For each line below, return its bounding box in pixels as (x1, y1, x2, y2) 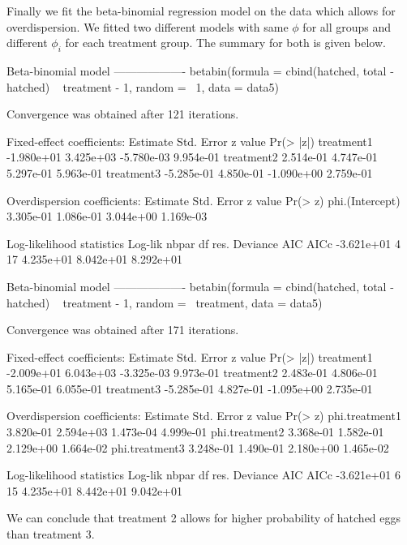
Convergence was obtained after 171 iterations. (6, 321, 239, 338)
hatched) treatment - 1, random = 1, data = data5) (6, 78, 280, 95)
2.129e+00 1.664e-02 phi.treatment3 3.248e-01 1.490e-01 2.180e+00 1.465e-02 (6, 439, 389, 456)
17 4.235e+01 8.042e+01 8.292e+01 (6, 251, 182, 268)
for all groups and (302, 18, 392, 35)
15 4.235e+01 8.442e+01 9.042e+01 (6, 482, 182, 499)
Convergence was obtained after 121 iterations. (6, 105, 239, 122)
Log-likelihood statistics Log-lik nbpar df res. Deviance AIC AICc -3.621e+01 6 (6, 466, 401, 483)
